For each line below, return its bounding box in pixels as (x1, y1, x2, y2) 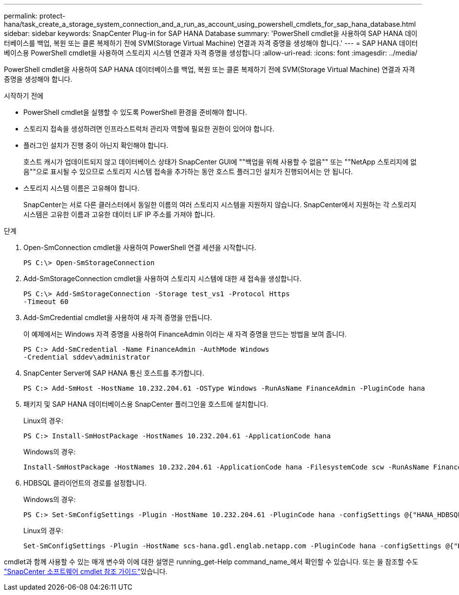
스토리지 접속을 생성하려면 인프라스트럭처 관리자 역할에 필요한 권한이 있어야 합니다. (23, 125, 275, 133)
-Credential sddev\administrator (23, 353, 151, 361)
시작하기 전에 (4, 91, 44, 100)
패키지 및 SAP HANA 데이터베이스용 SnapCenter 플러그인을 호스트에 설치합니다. (23, 400, 268, 408)
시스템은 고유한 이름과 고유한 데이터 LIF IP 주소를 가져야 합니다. (23, 210, 215, 218)
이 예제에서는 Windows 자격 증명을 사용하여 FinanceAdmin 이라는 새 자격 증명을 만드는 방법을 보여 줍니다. (23, 330, 347, 338)
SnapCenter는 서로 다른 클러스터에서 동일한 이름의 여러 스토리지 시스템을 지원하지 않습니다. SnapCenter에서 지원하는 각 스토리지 (23, 200, 417, 209)
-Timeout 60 (23, 298, 69, 306)
